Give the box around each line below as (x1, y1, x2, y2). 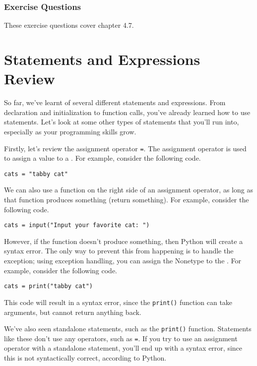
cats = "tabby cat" (4, 170, 68, 178)
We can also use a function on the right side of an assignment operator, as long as (4, 184, 253, 195)
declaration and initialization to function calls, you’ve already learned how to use (4, 107, 251, 117)
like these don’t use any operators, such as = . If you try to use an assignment (4, 333, 238, 343)
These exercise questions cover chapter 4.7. (4, 20, 134, 30)
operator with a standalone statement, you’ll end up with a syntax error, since (4, 343, 243, 353)
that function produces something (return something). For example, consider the (4, 194, 249, 204)
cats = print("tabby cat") (4, 283, 93, 290)
